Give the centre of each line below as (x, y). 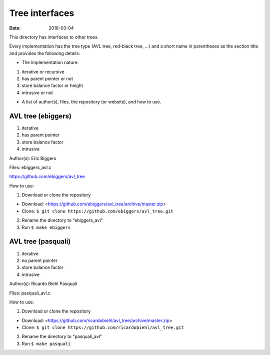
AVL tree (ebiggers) (40, 116)
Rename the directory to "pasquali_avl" (62, 336)
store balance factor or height (52, 85)
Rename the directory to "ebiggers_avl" (62, 220)
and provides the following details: (44, 53)
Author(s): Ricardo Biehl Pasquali (43, 284)
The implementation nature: (50, 62)
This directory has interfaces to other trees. (54, 37)
